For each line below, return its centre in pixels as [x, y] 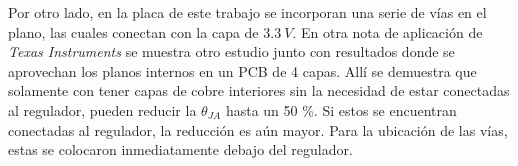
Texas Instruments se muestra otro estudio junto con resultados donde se [231, 51]
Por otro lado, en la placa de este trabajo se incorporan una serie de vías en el [247, 12]
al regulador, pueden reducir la [102, 109]
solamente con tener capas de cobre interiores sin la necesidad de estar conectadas [259, 90]
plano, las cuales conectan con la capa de [133, 31]
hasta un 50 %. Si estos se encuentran [341, 109]
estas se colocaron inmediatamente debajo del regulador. [180, 149]
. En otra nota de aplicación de [387, 31]
